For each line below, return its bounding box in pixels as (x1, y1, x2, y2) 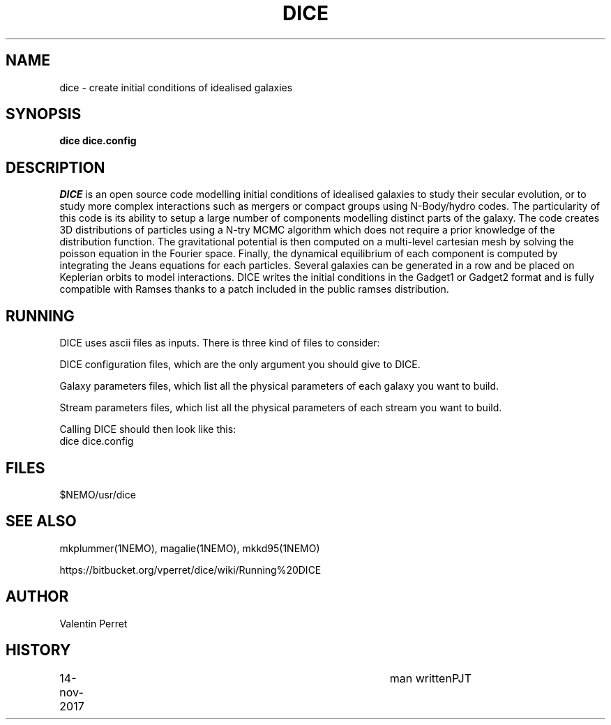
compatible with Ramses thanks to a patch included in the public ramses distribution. (59, 283, 449, 296)
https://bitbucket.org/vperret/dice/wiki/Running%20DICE (59, 563, 322, 576)
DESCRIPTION (6, 158, 105, 176)
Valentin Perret (59, 617, 128, 629)
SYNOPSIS (6, 105, 82, 123)
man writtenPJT (389, 671, 472, 685)
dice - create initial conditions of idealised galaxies (59, 81, 293, 93)
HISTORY (6, 641, 71, 659)
